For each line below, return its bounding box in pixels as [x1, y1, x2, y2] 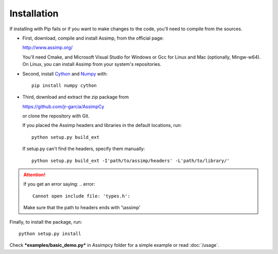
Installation [9, 8, 59, 19]
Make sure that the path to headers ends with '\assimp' [23, 205, 141, 211]
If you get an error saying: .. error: [23, 181, 95, 187]
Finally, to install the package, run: [9, 219, 82, 225]
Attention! [23, 172, 46, 178]
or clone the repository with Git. [22, 113, 90, 119]
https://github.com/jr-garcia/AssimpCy [22, 103, 105, 110]
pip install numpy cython [31, 82, 97, 88]
